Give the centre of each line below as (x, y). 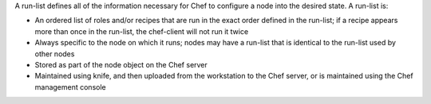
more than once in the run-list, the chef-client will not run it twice (142, 31)
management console (71, 87)
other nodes (55, 54)
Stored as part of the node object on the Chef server (121, 64)
